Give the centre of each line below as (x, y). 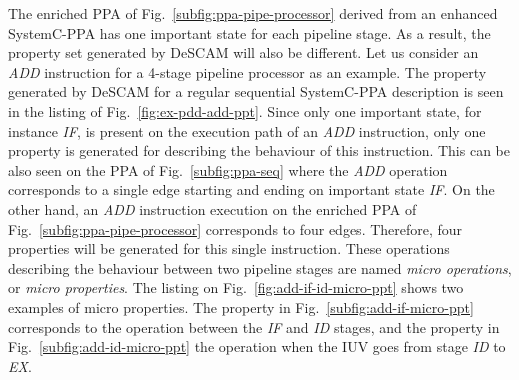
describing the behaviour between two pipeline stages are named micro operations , (260, 267)
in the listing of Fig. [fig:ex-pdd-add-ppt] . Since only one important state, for (245, 110)
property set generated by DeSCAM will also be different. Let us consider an (243, 52)
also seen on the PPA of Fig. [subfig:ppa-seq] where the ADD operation (228, 169)
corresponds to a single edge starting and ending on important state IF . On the (251, 189)
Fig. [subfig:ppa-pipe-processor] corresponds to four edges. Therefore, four (235, 228)
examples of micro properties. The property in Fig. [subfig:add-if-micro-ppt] (241, 306)
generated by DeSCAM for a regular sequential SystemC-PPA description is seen (256, 91)
